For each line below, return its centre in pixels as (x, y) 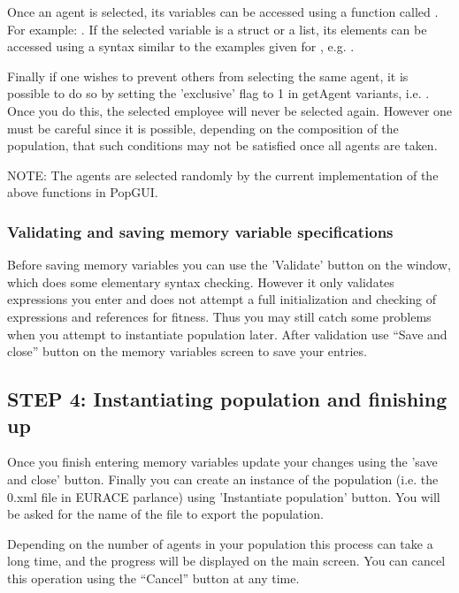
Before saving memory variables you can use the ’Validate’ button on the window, (229, 265)
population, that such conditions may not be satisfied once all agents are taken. (222, 145)
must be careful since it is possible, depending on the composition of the (203, 128)
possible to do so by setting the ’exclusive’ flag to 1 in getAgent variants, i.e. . (218, 93)
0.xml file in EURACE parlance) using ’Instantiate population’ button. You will (224, 496)
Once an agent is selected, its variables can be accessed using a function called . (223, 11)
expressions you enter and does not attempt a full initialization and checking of (222, 299)
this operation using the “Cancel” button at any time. (153, 578)
